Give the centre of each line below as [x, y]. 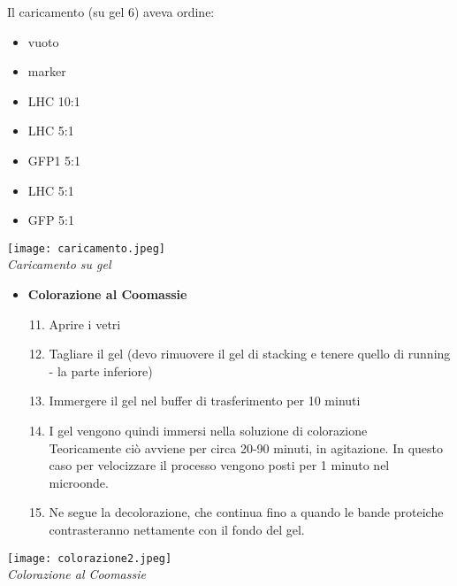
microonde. [79, 482]
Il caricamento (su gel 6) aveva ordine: [111, 12]
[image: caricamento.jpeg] [86, 248]
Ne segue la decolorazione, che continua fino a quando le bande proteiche [246, 512]
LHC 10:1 [54, 100]
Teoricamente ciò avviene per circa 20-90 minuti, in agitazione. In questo [246, 447]
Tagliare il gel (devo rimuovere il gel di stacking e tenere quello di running [250, 354]
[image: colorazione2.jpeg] [90, 558]
